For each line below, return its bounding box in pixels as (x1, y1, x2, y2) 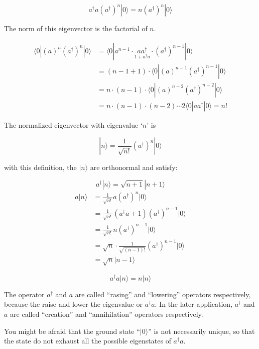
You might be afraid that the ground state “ (4, 325, 140, 336)
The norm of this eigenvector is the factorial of (4, 23, 148, 33)
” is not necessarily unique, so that (148, 325, 255, 336)
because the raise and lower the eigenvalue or (4, 299, 143, 309)
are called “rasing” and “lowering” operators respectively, (75, 289, 251, 299)
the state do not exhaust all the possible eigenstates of (4, 335, 171, 346)
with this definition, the (4, 162, 77, 172)
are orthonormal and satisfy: (90, 162, 178, 172)
